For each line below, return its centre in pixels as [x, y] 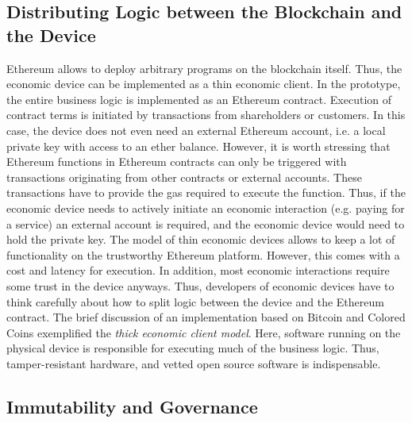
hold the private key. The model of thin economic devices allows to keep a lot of [201, 239]
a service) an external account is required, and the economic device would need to [206, 223]
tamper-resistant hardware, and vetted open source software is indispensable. [194, 363]
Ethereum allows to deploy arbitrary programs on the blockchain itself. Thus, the [204, 68]
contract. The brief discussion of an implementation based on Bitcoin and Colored [206, 317]
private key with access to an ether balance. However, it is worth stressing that [198, 146]
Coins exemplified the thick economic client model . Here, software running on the [204, 332]
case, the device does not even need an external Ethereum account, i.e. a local [196, 130]
